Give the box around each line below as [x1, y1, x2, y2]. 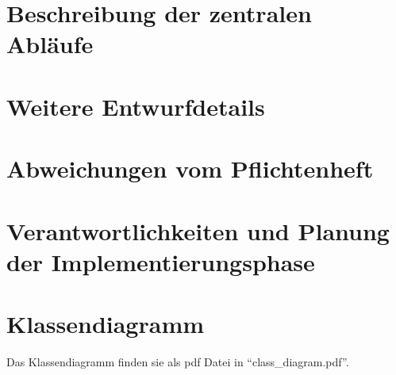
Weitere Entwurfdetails [6, 90, 265, 122]
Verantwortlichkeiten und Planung [6, 214, 390, 247]
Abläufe [6, 28, 94, 60]
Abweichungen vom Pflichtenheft [6, 152, 374, 185]
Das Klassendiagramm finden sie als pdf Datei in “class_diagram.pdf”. [6, 354, 349, 369]
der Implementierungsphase [6, 245, 315, 277]
